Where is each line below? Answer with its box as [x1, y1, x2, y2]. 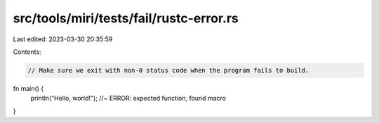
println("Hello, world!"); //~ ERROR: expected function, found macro [30, 94, 226, 103]
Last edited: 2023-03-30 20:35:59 [13, 35, 113, 43]
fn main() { [13, 84, 44, 92]
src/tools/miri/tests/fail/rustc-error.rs [13, 10, 239, 26]
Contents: [13, 48, 41, 56]
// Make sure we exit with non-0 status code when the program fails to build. [27, 66, 310, 74]
